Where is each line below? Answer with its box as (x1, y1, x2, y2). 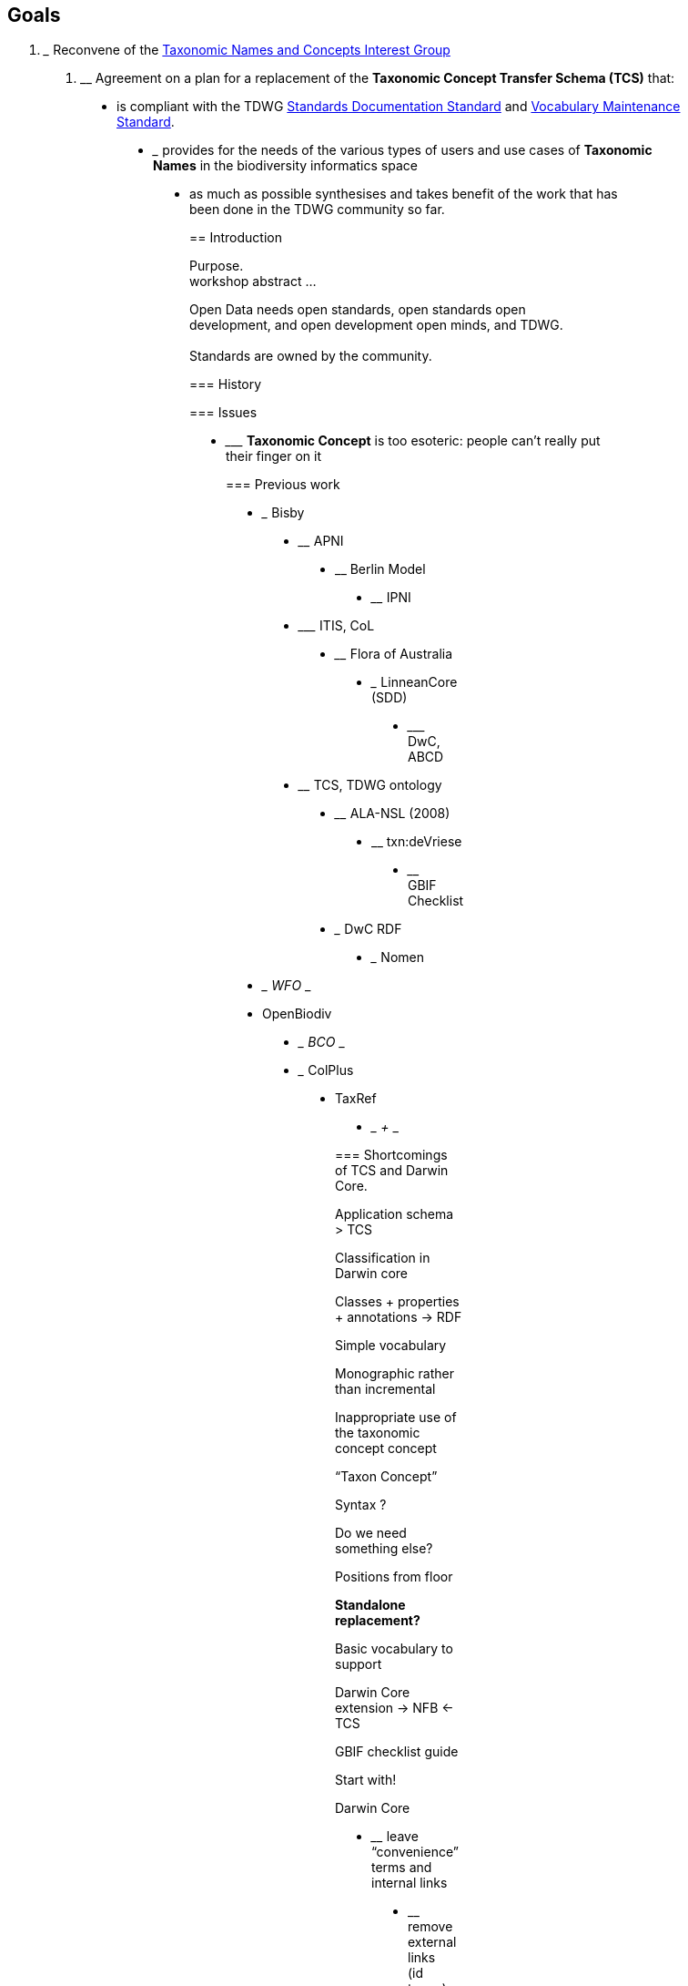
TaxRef (335, 1090, 377, 1107)
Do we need (335, 1525, 407, 1541)
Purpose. (189, 258, 244, 274)
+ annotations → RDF (335, 1309, 462, 1326)
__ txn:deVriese (371, 834, 462, 850)
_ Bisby (262, 505, 305, 521)
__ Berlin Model (335, 561, 426, 578)
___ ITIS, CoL (298, 618, 375, 634)
